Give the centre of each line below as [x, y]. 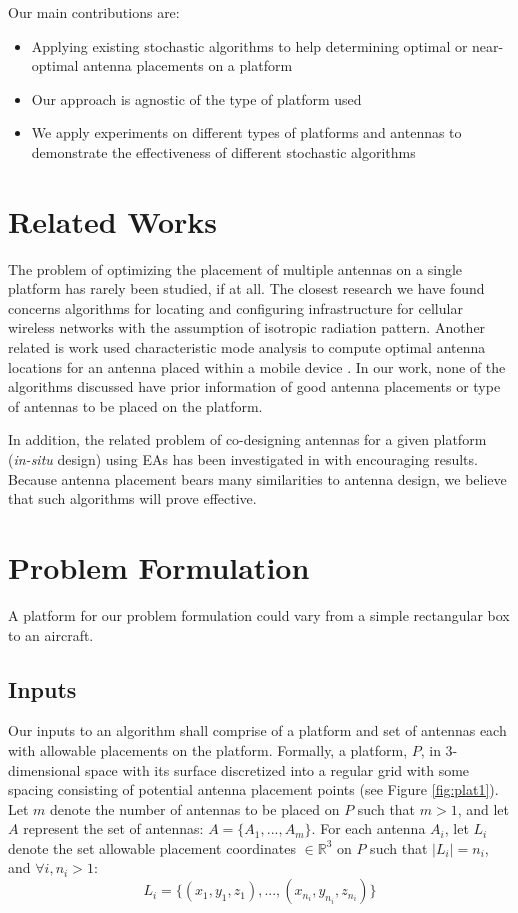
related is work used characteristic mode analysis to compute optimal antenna [247, 347]
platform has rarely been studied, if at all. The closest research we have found [246, 288]
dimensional [44, 769]
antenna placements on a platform [188, 65]
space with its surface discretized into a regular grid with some [277, 769]
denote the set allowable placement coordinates [152, 847]
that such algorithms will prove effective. [132, 498]
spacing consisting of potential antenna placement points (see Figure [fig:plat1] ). [253, 789]
